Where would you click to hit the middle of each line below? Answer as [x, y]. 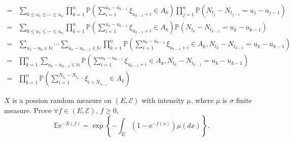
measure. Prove [28, 110]
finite [244, 100]
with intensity [163, 100]
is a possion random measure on [62, 100]
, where [202, 100]
